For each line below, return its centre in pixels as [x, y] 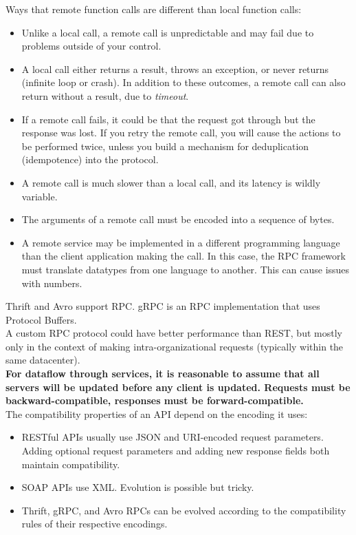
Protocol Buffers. [41, 319]
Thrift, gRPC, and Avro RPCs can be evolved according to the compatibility [184, 510]
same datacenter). [43, 360]
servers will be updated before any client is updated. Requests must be [178, 387]
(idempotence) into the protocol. [90, 159]
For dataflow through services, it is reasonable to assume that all [163, 374]
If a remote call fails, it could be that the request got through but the [168, 119]
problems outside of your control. [91, 46]
